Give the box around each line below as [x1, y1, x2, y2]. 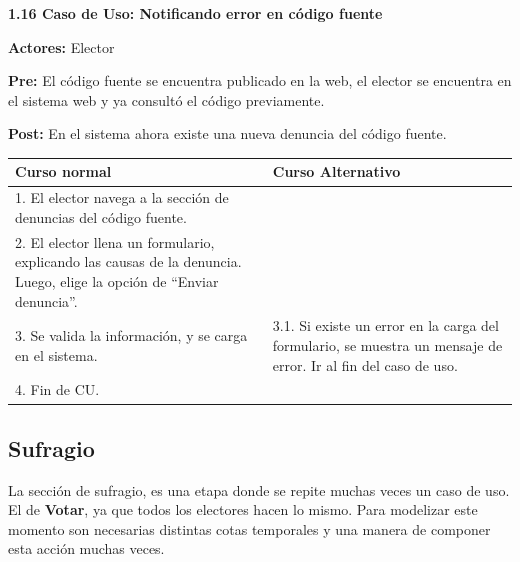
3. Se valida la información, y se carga [15, 325, 248, 346]
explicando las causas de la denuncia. [15, 251, 242, 272]
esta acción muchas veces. [8, 538, 165, 559]
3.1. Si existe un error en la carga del [272, 315, 499, 336]
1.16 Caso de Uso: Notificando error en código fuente [8, 3, 383, 23]
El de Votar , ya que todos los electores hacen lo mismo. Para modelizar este [8, 499, 478, 520]
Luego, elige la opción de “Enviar [15, 270, 219, 291]
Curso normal [15, 161, 112, 182]
